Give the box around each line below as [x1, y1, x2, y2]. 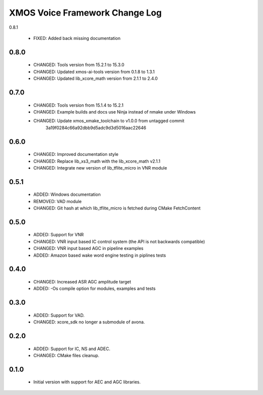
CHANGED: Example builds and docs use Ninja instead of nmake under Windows [33, 109, 196, 114]
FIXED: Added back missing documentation [33, 35, 121, 41]
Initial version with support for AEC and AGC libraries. [33, 379, 141, 385]
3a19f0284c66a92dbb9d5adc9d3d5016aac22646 [45, 125, 146, 131]
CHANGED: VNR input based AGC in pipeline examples [33, 245, 144, 251]
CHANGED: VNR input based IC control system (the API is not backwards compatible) [33, 239, 206, 245]
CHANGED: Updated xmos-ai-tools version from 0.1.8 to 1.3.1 [33, 69, 155, 75]
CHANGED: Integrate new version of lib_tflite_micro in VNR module [33, 165, 168, 170]
